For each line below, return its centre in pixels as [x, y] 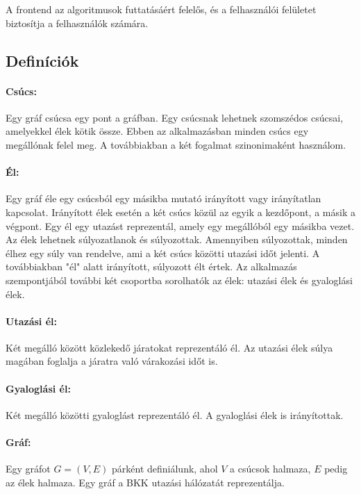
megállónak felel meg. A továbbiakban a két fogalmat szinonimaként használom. [176, 144]
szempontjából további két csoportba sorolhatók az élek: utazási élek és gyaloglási [179, 280]
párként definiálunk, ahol [165, 469]
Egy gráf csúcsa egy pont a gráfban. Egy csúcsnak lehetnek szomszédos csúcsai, [175, 117]
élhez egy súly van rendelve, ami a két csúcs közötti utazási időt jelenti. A [163, 253]
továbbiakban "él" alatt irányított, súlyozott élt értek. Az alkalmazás [151, 266]
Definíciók [42, 60]
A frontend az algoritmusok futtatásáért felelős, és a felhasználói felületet [161, 9]
